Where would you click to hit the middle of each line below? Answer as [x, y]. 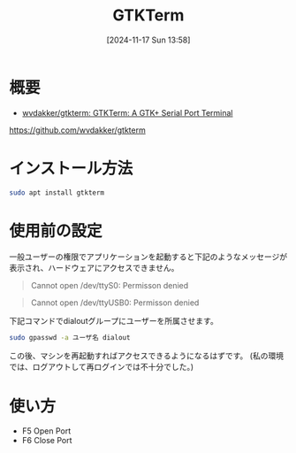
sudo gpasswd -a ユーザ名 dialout [70, 338]
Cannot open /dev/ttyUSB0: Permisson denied [115, 303]
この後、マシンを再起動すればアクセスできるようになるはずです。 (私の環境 [147, 356]
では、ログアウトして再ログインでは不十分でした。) [102, 367]
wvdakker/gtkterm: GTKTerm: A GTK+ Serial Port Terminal [127, 112]
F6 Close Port [47, 441]
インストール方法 [71, 168]
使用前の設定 [56, 230]
